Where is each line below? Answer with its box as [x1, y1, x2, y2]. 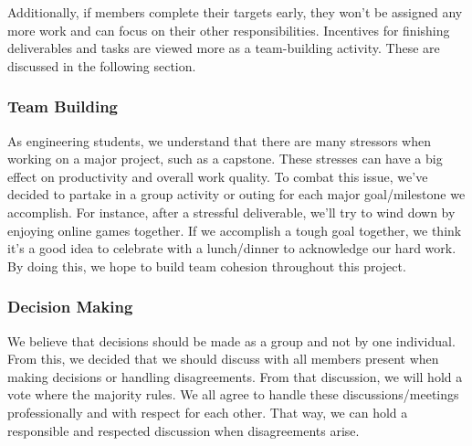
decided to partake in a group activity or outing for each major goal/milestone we [7, 185, 466, 204]
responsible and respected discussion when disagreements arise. [7, 420, 360, 440]
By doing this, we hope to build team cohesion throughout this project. [7, 256, 406, 275]
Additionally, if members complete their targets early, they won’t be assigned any [7, 3, 463, 21]
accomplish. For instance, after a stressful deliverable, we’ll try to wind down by [7, 202, 456, 221]
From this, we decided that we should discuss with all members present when [7, 349, 439, 368]
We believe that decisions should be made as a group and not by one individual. [7, 331, 456, 350]
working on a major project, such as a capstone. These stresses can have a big [7, 149, 443, 168]
